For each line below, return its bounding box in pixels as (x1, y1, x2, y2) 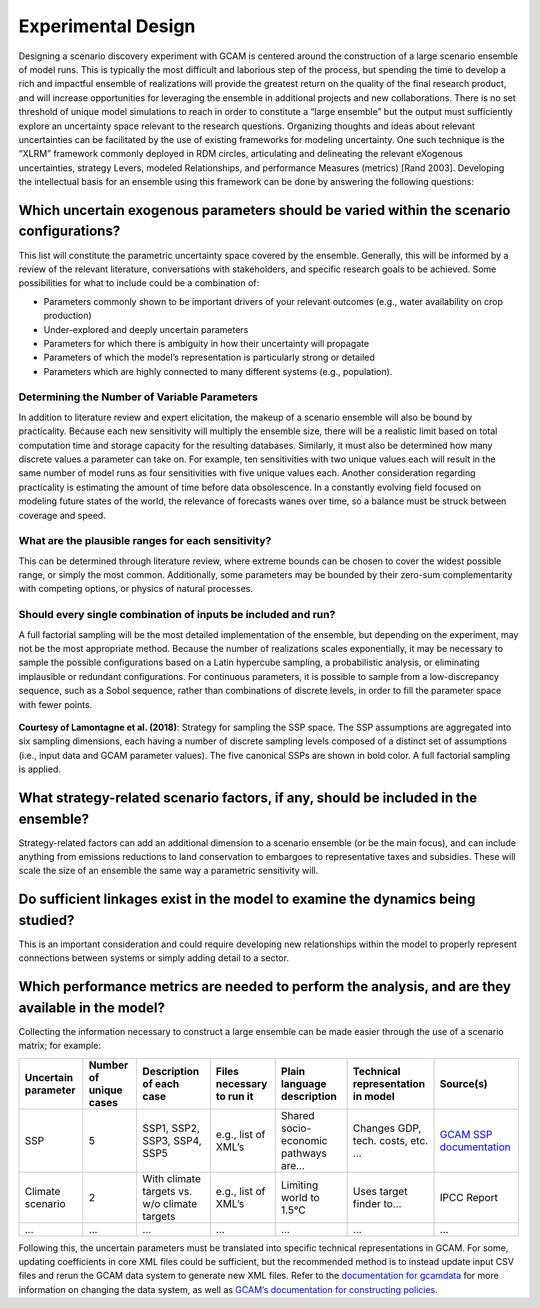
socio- (280, 1121, 312, 1135)
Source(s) (439, 1076, 489, 1090)
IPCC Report (439, 1190, 499, 1204)
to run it (215, 1089, 254, 1103)
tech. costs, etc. (352, 1133, 429, 1147)
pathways (280, 1146, 327, 1160)
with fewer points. (18, 698, 93, 710)
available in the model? (18, 999, 165, 1016)
